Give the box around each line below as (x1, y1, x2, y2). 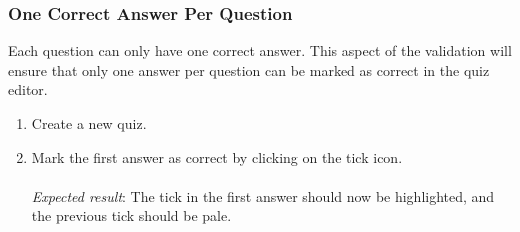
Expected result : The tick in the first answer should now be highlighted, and (31, 185, 495, 206)
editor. (8, 79, 48, 100)
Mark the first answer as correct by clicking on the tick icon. (31, 146, 403, 167)
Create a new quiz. (31, 113, 147, 133)
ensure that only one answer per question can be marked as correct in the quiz (8, 59, 490, 80)
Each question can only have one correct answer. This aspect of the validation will (8, 40, 512, 61)
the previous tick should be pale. (31, 205, 232, 226)
